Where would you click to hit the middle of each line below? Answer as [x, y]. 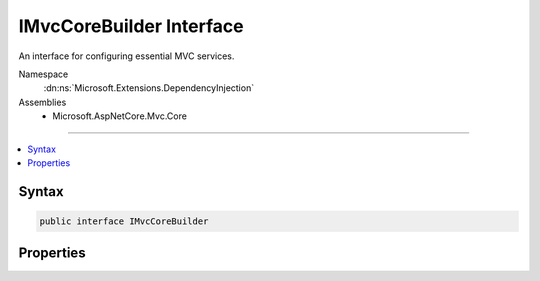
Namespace [43, 74]
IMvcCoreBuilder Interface [131, 26]
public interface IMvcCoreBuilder [124, 221]
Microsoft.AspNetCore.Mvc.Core [119, 116]
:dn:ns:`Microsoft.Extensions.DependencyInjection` [149, 88]
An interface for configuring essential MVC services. [126, 56]
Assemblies [42, 102]
